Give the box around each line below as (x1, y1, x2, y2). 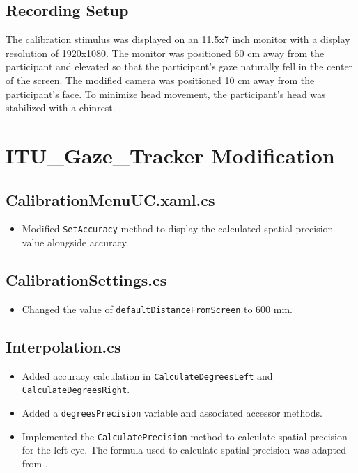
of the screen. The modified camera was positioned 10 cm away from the (6, 72, 315, 87)
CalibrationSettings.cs (6, 268, 167, 290)
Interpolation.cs (6, 335, 121, 357)
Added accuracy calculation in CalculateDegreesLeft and (22, 368, 273, 383)
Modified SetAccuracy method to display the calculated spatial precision (22, 221, 334, 236)
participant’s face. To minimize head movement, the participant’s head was (6, 86, 326, 101)
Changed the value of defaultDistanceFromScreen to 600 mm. (22, 301, 293, 316)
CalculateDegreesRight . (22, 382, 130, 396)
